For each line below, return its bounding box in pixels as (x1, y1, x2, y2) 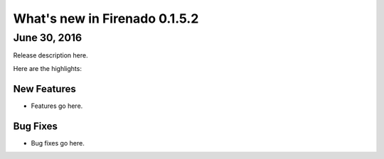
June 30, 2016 (13, 31, 82, 44)
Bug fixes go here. (31, 138, 85, 147)
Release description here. (13, 51, 88, 60)
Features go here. (31, 102, 83, 110)
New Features (13, 82, 76, 95)
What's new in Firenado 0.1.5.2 (13, 11, 199, 26)
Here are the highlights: (13, 64, 82, 72)
